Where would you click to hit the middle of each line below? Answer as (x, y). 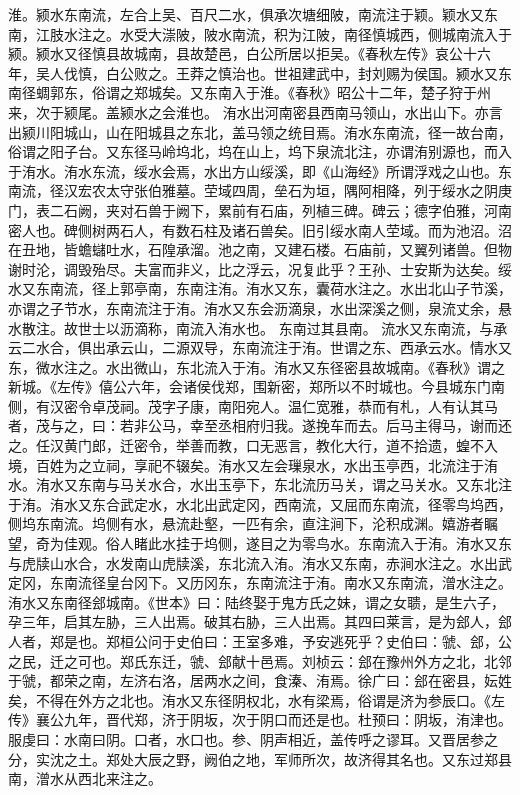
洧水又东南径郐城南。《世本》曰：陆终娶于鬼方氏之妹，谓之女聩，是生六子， (256, 601)
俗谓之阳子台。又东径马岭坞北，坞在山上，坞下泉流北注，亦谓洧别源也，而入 (260, 151)
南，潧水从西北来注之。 (85, 778)
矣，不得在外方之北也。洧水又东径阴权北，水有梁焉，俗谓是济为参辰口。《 (249, 699)
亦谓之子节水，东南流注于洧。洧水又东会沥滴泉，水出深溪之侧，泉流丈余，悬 (260, 307)
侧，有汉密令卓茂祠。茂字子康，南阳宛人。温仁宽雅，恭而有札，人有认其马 (253, 405)
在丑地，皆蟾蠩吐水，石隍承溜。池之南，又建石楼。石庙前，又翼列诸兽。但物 (260, 249)
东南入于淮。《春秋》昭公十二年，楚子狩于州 (347, 92)
